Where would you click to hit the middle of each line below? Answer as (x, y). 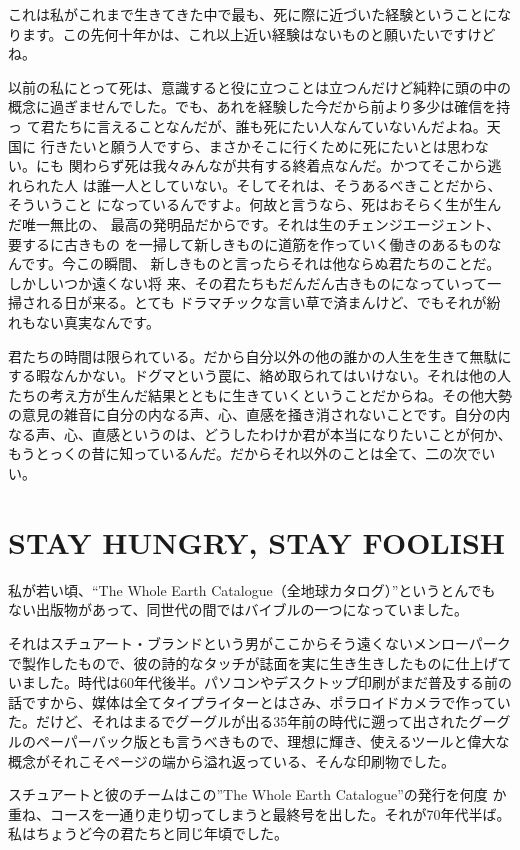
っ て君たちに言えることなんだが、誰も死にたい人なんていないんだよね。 (247, 125)
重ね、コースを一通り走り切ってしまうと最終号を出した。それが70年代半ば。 (259, 813)
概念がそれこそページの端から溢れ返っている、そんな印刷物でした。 (232, 760)
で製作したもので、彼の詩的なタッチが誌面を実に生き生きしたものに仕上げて (260, 662)
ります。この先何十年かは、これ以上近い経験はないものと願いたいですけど (252, 33)
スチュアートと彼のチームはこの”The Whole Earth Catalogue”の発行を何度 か (257, 794)
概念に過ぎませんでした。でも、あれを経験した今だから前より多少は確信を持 (259, 106)
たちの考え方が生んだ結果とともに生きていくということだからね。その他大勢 (260, 394)
